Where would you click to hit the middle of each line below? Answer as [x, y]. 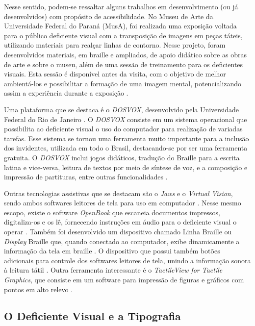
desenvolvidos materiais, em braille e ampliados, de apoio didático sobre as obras [125, 54]
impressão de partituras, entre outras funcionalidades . [86, 177]
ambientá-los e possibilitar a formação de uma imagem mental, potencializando [123, 83]
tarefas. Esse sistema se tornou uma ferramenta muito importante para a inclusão [127, 138]
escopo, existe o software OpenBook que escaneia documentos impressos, [112, 212]
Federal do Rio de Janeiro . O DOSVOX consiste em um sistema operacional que [126, 119]
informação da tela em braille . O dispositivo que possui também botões [112, 251]
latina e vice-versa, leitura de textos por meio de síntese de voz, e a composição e [126, 167]
